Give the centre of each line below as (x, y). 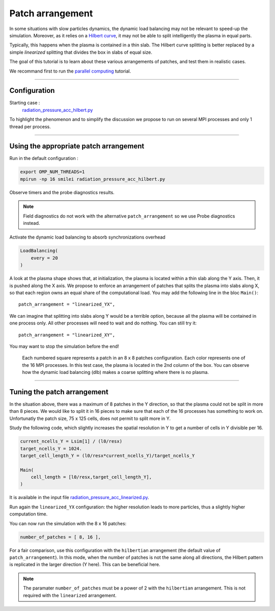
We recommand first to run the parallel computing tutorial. (70, 71)
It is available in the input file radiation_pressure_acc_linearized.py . (79, 498)
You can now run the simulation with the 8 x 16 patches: (68, 523)
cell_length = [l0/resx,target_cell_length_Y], (91, 477)
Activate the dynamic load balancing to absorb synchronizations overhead (87, 237)
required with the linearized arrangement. (70, 595)
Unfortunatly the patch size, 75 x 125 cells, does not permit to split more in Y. (90, 418)
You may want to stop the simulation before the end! (64, 346)
